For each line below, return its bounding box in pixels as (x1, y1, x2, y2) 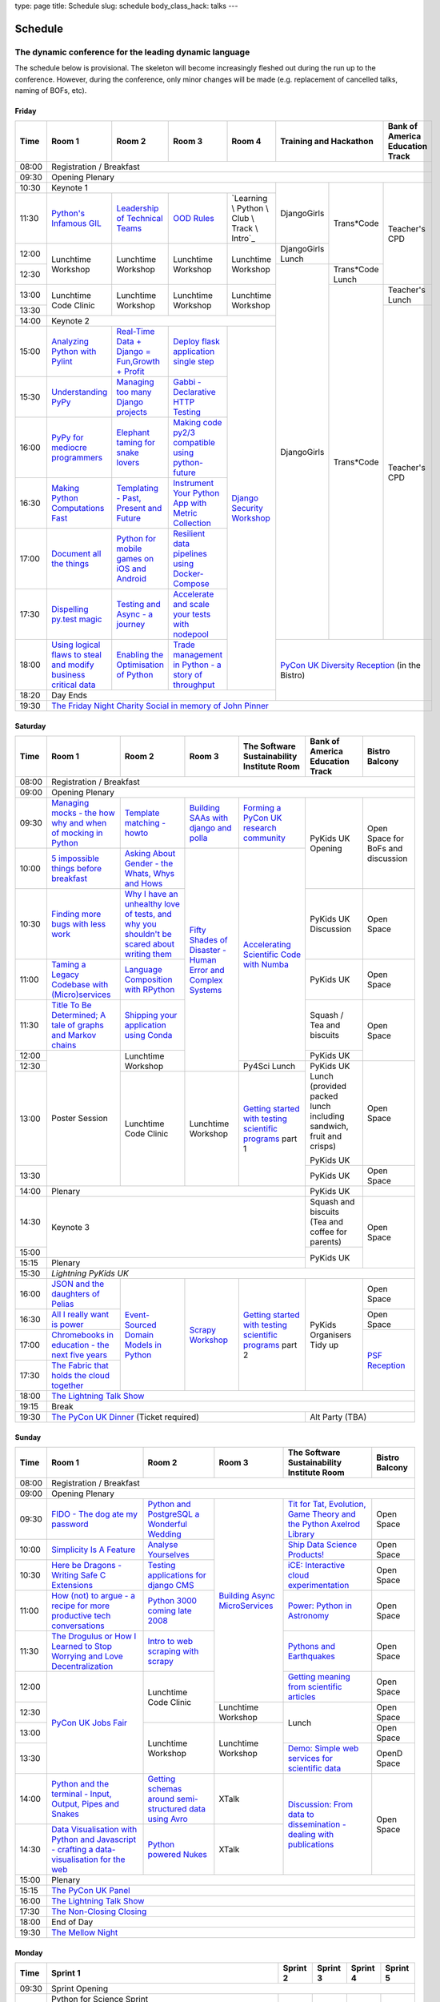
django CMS (147, 1580, 194, 1591)
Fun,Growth (116, 356, 160, 368)
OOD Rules (173, 213, 215, 224)
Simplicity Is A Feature (51, 1544, 136, 1555)
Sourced (124, 1319, 157, 1330)
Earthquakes (287, 1650, 335, 1662)
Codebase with (51, 979, 109, 991)
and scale (173, 599, 210, 610)
